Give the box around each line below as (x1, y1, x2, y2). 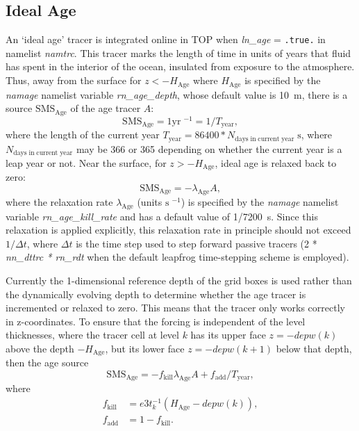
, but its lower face (105, 341, 185, 355)
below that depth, (276, 341, 352, 355)
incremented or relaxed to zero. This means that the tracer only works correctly (6, 300, 345, 315)
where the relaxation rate (6, 194, 113, 209)
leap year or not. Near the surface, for (6, 155, 167, 170)
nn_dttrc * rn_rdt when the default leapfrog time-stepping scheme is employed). (6, 250, 349, 264)
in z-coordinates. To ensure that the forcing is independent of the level (6, 314, 306, 328)
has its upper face (190, 327, 266, 342)
